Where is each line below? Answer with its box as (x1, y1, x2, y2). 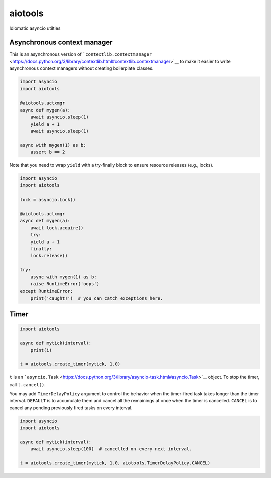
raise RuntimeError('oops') (30, 281, 100, 286)
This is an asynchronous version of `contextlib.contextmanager (9, 51, 152, 57)
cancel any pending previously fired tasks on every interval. (9, 405, 133, 411)
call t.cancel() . (9, 381, 46, 387)
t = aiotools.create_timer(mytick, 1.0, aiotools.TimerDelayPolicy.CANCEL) (20, 460, 211, 466)
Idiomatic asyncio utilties (9, 25, 61, 31)
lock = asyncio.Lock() (20, 197, 76, 203)
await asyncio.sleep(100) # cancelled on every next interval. (30, 446, 192, 452)
